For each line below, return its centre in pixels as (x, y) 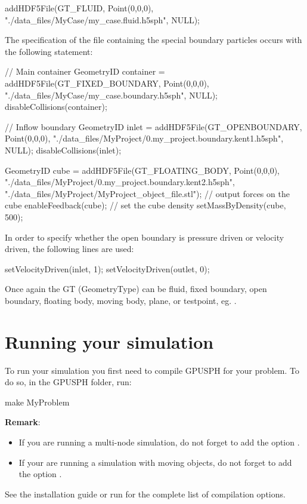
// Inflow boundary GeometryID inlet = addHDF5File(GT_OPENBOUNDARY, (153, 126)
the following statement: (49, 51)
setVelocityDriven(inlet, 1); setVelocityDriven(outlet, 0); (107, 268)
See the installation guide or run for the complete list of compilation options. (145, 494)
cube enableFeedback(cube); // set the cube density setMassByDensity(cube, (145, 205)
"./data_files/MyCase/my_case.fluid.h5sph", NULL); (102, 19)
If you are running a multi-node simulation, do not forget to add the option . (159, 442)
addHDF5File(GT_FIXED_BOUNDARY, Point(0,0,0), (107, 83)
